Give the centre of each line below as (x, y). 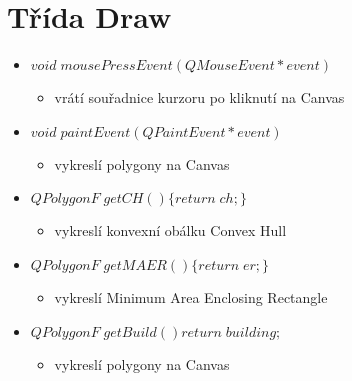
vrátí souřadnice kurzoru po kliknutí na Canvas (199, 97)
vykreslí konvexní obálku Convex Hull (170, 230)
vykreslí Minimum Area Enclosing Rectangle (191, 296)
